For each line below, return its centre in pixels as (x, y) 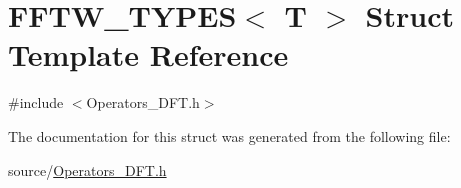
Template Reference (148, 54)
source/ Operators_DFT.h (87, 169)
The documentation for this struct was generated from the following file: (229, 135)
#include (36, 102)
